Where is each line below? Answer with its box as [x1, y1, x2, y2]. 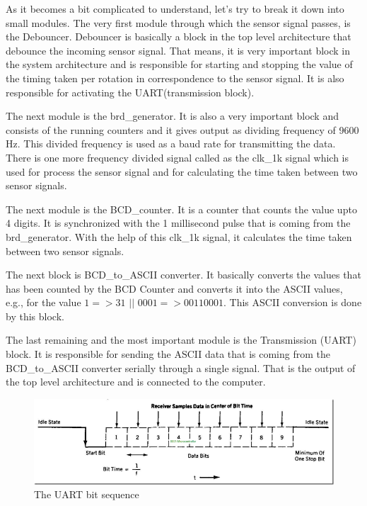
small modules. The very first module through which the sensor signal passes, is [6, 15, 351, 30]
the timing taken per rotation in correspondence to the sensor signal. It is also [6, 70, 344, 85]
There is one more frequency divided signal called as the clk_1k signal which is [6, 150, 349, 164]
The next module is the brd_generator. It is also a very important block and [6, 108, 339, 123]
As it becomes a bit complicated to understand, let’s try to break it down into [6, 1, 344, 16]
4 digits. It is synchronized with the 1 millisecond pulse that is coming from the [6, 215, 351, 230]
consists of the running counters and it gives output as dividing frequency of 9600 [6, 122, 359, 137]
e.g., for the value [6, 295, 81, 310]
